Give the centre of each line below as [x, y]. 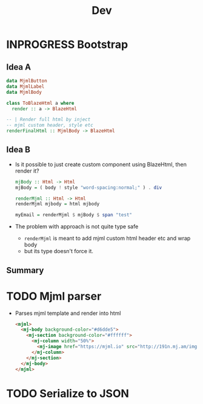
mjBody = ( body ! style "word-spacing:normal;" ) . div [88, 187]
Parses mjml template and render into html [68, 313]
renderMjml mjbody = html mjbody [57, 204]
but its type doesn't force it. [59, 251]
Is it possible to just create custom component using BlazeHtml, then [101, 164]
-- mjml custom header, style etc [50, 125]
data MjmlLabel [25, 86]
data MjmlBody [24, 92]
